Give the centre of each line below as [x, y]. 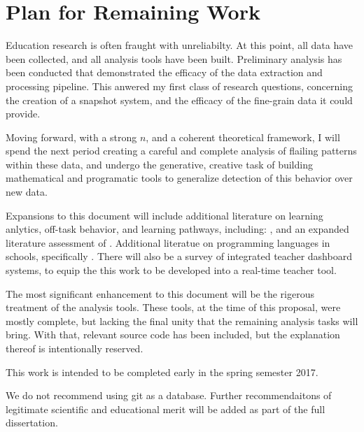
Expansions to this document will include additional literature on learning [164, 215]
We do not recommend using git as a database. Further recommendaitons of [169, 395]
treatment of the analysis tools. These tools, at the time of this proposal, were [173, 307]
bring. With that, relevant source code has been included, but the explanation [173, 334]
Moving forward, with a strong [71, 137]
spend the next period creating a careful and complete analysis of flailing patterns [181, 151]
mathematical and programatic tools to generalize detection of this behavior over [179, 178]
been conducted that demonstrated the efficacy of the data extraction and [164, 72]
